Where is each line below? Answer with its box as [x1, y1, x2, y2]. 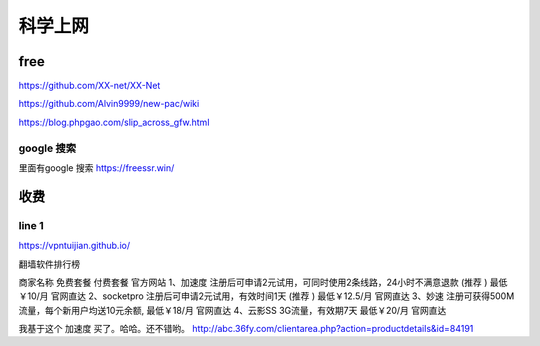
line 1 [18, 218, 44, 232]
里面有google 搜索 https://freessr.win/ [18, 161, 175, 174]
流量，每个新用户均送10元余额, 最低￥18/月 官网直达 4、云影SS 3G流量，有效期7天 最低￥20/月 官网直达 [18, 304, 447, 316]
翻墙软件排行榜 [18, 258, 80, 270]
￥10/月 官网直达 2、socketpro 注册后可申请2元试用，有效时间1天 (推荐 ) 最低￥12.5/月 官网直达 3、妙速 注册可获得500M [18, 290, 515, 302]
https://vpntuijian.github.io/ [18, 240, 130, 252]
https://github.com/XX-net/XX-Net [18, 80, 161, 92]
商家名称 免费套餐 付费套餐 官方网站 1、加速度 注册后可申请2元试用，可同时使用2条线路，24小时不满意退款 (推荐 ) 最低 [18, 276, 508, 288]
